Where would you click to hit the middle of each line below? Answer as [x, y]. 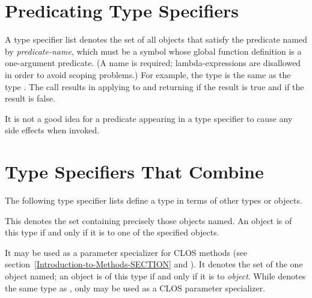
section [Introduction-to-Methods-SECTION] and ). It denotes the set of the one [154, 264]
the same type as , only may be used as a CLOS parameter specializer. [135, 287]
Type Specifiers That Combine [134, 172]
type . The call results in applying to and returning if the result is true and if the [154, 86]
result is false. [30, 98]
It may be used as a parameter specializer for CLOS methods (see [126, 252]
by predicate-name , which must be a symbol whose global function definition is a [153, 51]
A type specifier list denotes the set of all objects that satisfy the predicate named [156, 39]
